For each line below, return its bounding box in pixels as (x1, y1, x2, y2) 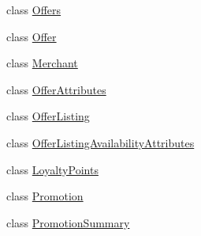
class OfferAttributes (6, 81, 106, 97)
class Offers (6, 2, 61, 17)
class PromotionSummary (6, 214, 130, 230)
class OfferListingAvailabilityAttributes (6, 134, 195, 150)
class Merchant (6, 55, 78, 71)
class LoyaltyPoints (6, 161, 99, 177)
